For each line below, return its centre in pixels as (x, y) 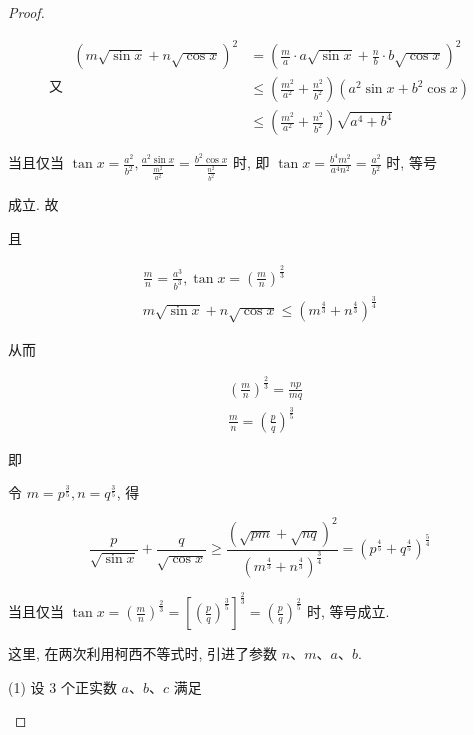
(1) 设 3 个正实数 (62, 686)
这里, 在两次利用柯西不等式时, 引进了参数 (143, 653)
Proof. (26, 12)
